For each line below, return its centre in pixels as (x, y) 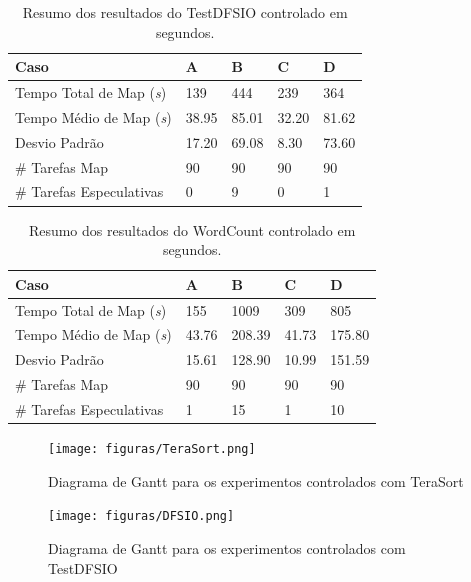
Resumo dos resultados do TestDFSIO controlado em (185, 12)
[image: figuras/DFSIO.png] (141, 516)
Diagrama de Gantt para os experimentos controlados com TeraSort (256, 480)
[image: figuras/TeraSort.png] (152, 449)
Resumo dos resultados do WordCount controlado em (192, 229)
